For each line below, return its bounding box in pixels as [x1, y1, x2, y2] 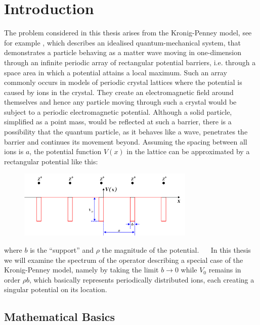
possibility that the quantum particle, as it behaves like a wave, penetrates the [4, 126, 248, 137]
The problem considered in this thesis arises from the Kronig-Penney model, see [4, 27, 252, 38]
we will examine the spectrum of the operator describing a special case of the [4, 254, 243, 265]
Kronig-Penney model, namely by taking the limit [4, 264, 159, 275]
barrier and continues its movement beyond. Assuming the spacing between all [4, 136, 247, 147]
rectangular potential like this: [4, 156, 98, 166]
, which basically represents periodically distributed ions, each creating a [29, 274, 254, 285]
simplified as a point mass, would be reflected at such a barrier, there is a [4, 116, 232, 127]
